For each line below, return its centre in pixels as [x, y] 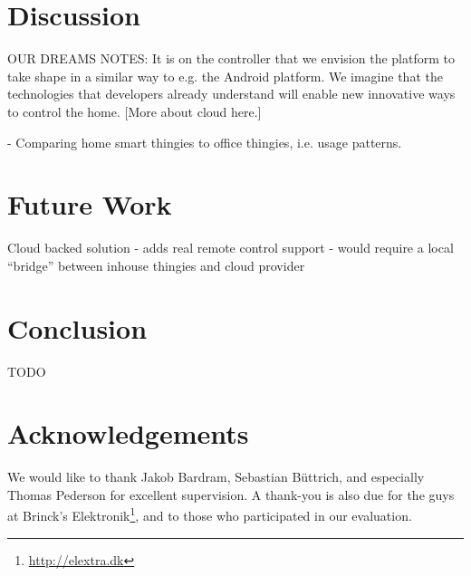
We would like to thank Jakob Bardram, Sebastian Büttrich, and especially [216, 477]
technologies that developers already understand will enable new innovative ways [231, 94]
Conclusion [77, 327]
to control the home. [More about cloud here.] [135, 111]
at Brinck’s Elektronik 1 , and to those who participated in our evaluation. [210, 514]
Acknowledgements [128, 433]
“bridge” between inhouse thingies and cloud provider [156, 265]
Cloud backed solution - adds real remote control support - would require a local [231, 248]
